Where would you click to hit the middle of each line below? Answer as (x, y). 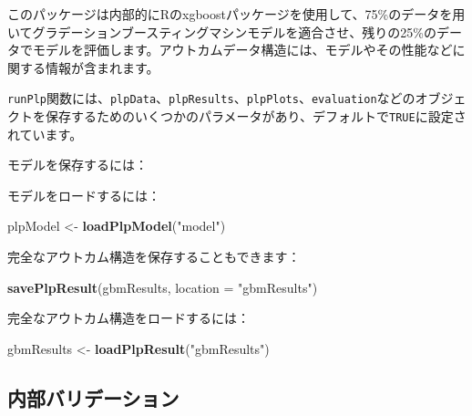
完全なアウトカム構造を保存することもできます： (154, 257)
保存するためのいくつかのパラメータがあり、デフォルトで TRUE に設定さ (256, 116)
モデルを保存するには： (77, 165)
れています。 (45, 134)
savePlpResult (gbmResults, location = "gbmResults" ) (163, 287)
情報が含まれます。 (102, 67)
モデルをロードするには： (84, 195)
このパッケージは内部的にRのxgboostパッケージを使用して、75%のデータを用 (236, 14)
